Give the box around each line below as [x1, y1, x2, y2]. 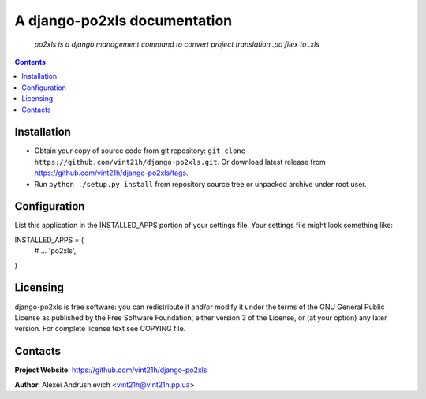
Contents [14, 57, 47, 66]
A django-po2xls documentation [14, 12, 233, 29]
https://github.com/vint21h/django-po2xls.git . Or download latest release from [34, 157, 327, 166]
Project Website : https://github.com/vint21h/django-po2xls [14, 365, 207, 375]
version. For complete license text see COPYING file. [14, 324, 186, 334]
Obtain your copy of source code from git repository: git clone [34, 146, 246, 155]
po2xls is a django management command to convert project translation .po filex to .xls [34, 39, 319, 49]
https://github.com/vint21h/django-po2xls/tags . [34, 168, 189, 177]
